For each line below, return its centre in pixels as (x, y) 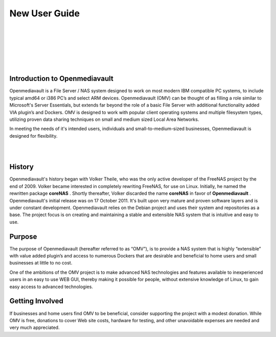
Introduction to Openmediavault (61, 79)
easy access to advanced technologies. (51, 287)
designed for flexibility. (33, 136)
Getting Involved (36, 301)
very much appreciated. (34, 328)
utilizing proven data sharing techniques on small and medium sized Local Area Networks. (104, 119)
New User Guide (45, 13)
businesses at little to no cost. (41, 263)
